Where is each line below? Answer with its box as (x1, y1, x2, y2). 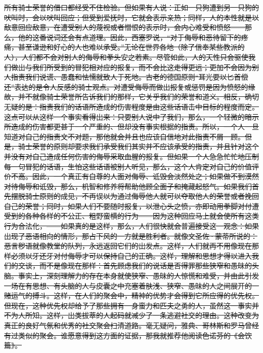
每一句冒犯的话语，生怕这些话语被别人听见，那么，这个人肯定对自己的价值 (4, 161, 252, 171)
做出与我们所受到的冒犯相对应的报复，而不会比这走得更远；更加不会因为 (11, 61, 252, 72)
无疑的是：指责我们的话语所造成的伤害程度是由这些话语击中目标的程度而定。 (4, 101, 259, 112)
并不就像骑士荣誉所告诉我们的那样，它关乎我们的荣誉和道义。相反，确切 (18, 91, 259, 102)
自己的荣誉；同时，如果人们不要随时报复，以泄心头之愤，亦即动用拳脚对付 (4, 200, 252, 211)
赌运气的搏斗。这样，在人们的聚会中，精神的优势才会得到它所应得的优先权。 (4, 290, 259, 301)
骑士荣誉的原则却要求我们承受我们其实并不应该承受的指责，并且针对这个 (18, 141, 259, 152)
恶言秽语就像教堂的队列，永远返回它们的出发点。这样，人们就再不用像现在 (4, 240, 252, 251)
